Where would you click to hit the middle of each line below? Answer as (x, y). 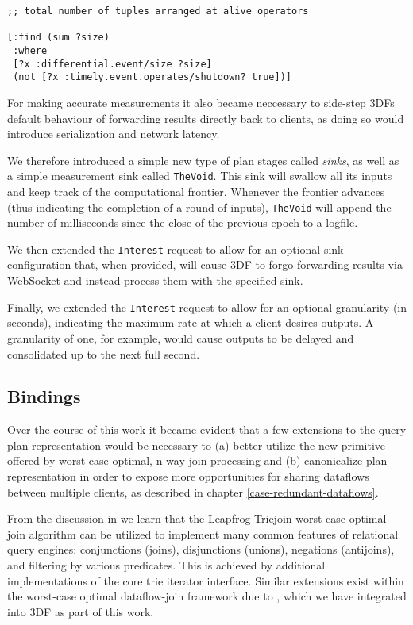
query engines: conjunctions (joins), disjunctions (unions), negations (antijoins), (201, 549)
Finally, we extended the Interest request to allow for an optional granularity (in (207, 307)
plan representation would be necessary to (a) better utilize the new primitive (197, 445)
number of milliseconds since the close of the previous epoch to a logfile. (183, 222)
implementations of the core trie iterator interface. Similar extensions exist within (206, 580)
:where (30, 50)
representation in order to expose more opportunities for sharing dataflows (188, 476)
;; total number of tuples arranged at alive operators (158, 11)
